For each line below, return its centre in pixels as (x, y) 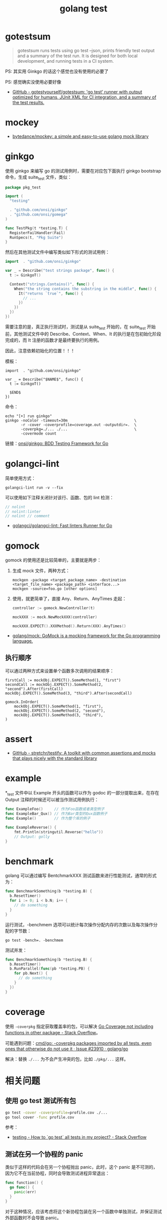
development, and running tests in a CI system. (66, 61)
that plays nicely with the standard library (55, 758)
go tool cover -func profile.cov (40, 1117)
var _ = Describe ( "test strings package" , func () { (60, 271)
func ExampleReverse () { (31, 828)
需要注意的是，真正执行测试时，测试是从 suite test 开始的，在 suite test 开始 (81, 327)
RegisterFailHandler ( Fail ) (38, 233)
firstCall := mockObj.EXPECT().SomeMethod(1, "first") (63, 680)
